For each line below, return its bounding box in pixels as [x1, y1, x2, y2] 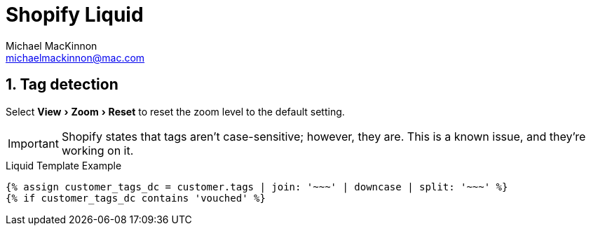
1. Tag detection [6, 76, 118, 94]
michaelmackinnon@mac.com [6, 51, 145, 64]
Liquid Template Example [6, 159, 122, 171]
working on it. [61, 143, 134, 157]
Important [8, 136, 59, 150]
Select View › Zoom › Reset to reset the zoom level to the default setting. [6, 105, 345, 118]
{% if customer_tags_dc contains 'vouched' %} [6, 192, 266, 204]
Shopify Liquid [6, 3, 144, 27]
